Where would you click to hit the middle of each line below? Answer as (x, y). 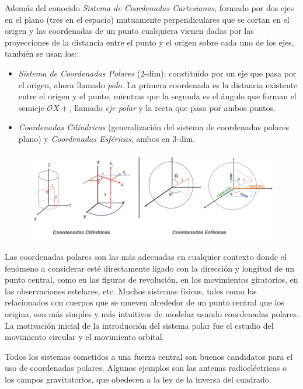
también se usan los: (41, 53)
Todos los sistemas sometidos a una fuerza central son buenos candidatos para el (149, 356)
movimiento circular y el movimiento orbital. (85, 337)
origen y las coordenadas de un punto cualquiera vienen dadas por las (129, 31)
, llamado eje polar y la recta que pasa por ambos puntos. (172, 107)
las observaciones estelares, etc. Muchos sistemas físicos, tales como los (131, 291)
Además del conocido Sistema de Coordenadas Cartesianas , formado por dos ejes (149, 8)
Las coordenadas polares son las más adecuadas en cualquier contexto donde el (146, 257)
